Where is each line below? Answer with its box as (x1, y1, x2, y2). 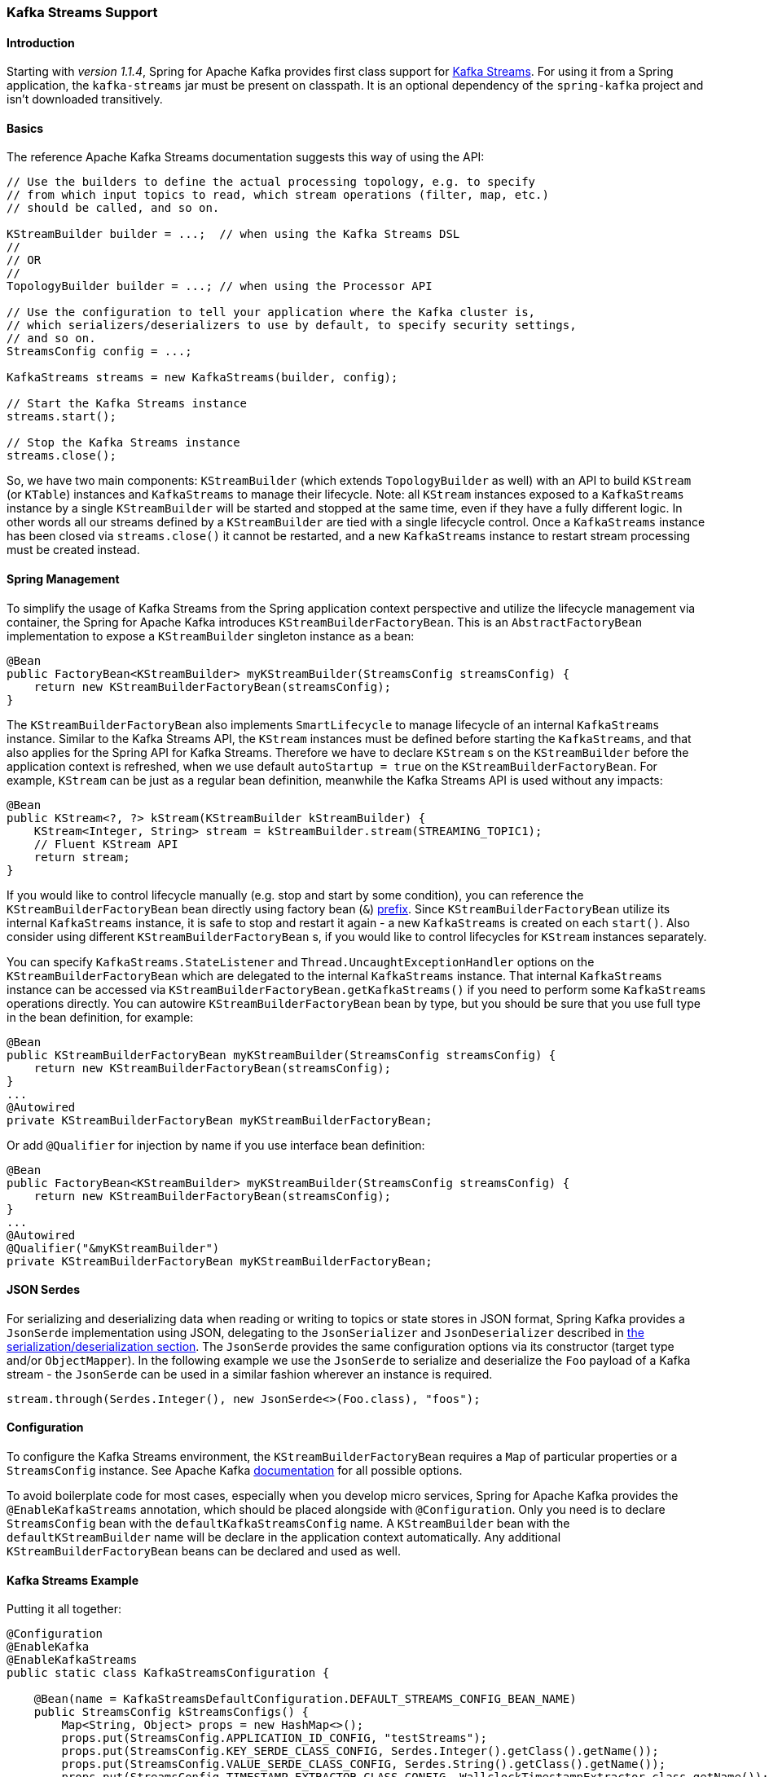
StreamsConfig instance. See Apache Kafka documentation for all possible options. (7, 1463, 463, 1478)
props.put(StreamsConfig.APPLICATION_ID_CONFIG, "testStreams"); (61, 1731, 488, 1745)
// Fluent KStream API (33, 837, 178, 851)
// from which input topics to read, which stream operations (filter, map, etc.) (7, 188, 549, 202)
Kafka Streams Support (7, 4, 158, 20)
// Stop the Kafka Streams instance (7, 436, 240, 450)
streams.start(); (7, 410, 116, 424)
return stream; (33, 850, 130, 864)
